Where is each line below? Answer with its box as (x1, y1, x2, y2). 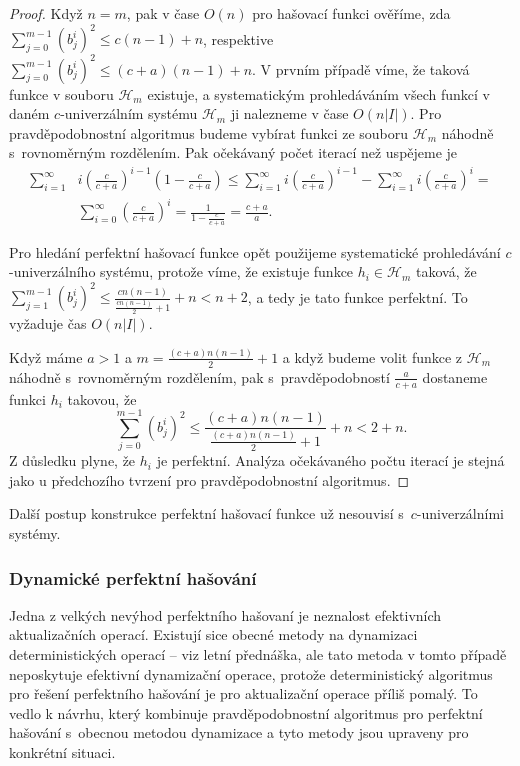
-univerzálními (416, 503, 504, 524)
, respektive (203, 28, 274, 49)
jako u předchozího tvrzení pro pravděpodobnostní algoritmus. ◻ (9, 469, 410, 490)
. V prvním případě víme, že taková (252, 58, 470, 79)
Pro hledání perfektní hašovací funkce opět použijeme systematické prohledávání (9, 241, 501, 262)
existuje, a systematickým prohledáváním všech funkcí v (147, 83, 490, 104)
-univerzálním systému (60, 103, 198, 124)
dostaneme (422, 366, 488, 387)
